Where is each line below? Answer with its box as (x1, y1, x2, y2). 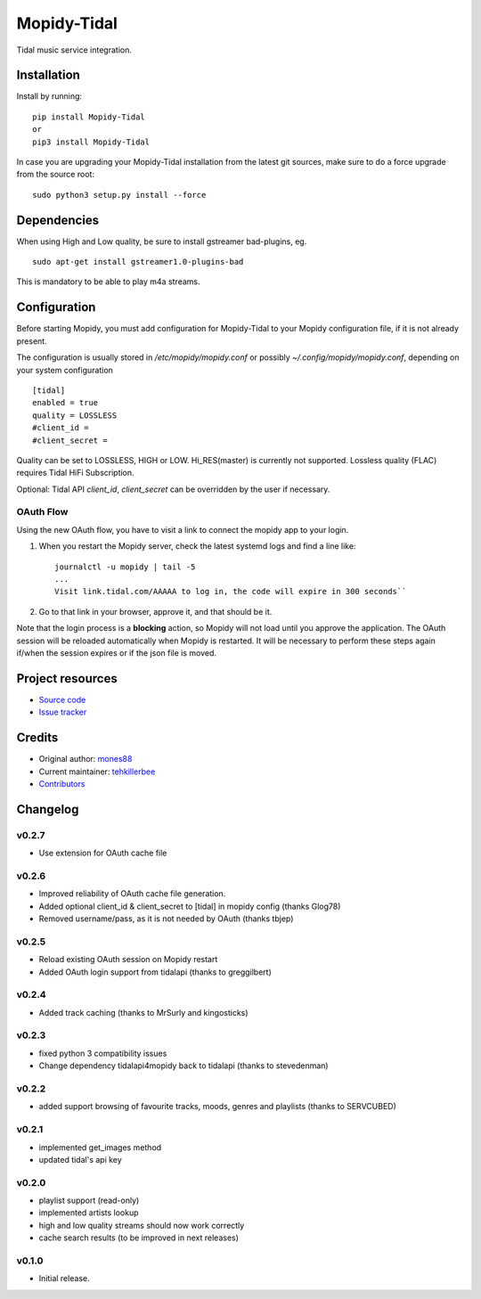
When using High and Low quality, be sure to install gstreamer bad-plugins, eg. (16, 236, 307, 247)
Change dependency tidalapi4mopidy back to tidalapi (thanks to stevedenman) (38, 1060, 329, 1071)
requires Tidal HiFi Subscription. (16, 468, 135, 478)
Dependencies (16, 212, 100, 227)
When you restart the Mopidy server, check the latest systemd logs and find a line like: (38, 541, 356, 551)
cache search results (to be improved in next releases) (38, 1232, 240, 1243)
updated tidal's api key (38, 1154, 122, 1164)
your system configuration (16, 364, 113, 375)
